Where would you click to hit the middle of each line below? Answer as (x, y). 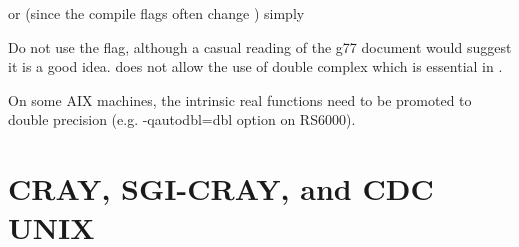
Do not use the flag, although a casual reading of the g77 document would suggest (260, 46)
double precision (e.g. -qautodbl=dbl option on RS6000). (182, 119)
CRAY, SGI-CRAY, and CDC (221, 188)
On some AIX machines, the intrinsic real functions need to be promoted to (240, 99)
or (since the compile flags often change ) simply (156, 13)
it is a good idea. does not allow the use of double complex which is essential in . (255, 66)
